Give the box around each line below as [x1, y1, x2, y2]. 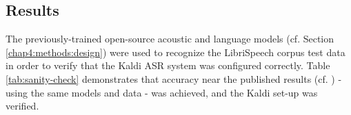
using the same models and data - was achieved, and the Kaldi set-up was [6, 85, 318, 99]
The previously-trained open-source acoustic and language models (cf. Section [6, 31, 334, 46]
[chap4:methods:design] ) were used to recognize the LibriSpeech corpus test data [6, 44, 345, 59]
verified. [6, 99, 39, 113]
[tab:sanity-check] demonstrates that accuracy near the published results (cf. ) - [6, 71, 342, 86]
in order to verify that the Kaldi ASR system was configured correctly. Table [6, 58, 330, 73]
